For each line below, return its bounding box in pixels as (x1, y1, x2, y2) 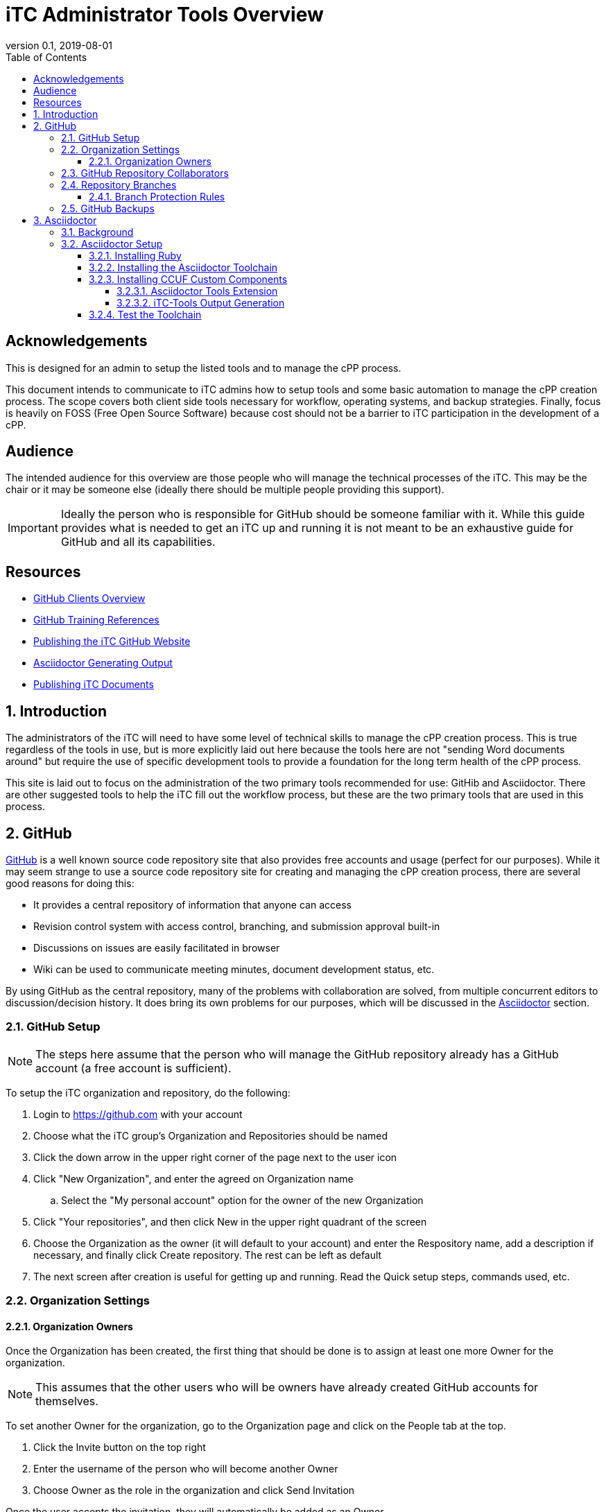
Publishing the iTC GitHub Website (33, 635, 191, 648)
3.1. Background (61, 225, 134, 238)
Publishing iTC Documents (33, 678, 154, 691)
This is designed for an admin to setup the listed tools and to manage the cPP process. (6, 361, 401, 374)
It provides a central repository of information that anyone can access (33, 898, 352, 911)
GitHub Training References (33, 614, 159, 626)
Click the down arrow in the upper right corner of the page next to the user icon (33, 1151, 397, 1163)
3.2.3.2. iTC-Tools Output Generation (116, 296, 285, 309)
